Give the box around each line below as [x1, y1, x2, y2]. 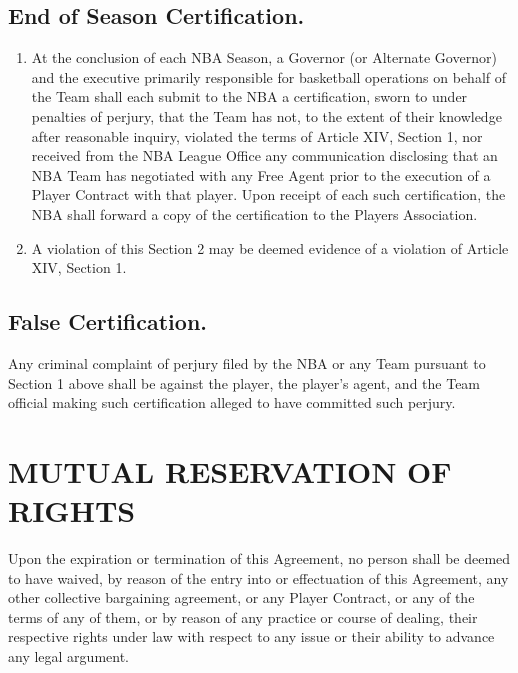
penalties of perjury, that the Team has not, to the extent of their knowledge [31, 105, 502, 126]
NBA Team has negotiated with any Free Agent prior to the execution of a [31, 164, 491, 185]
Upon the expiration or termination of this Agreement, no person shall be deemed [8, 548, 511, 569]
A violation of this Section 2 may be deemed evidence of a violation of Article [31, 237, 509, 258]
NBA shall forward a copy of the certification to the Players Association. [31, 203, 478, 224]
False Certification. [8, 306, 207, 337]
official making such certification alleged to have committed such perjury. [8, 392, 456, 413]
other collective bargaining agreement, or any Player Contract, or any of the [8, 587, 475, 608]
